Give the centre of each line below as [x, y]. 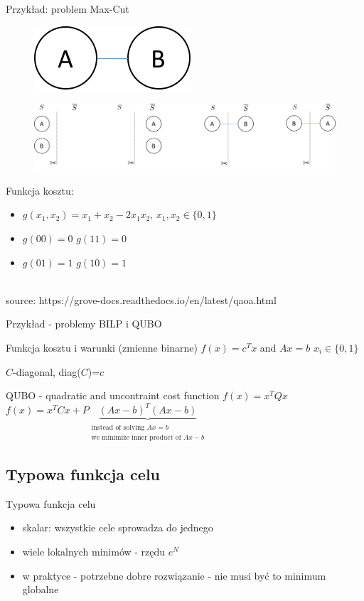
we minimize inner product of [136, 437]
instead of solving [118, 427]
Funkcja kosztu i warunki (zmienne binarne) [102, 347]
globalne [41, 589]
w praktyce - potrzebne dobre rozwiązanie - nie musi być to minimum [174, 575]
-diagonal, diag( [47, 371]
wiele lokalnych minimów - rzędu [94, 551]
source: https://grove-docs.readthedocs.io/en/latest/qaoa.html [141, 299]
